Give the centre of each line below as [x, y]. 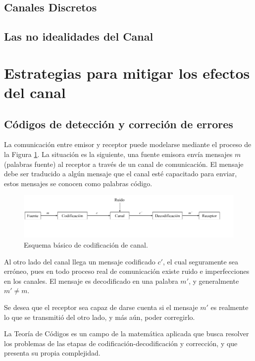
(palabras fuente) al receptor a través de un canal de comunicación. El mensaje [124, 164]
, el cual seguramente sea [201, 261]
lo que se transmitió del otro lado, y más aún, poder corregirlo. [100, 317]
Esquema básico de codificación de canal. [86, 245]
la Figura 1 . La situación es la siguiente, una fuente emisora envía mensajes [118, 154]
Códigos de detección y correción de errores [119, 124]
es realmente [229, 307]
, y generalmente [214, 281]
